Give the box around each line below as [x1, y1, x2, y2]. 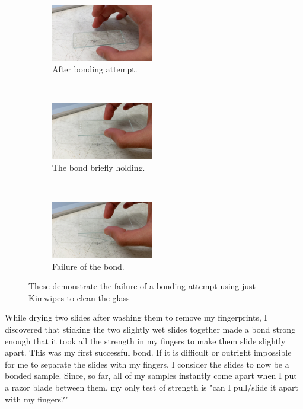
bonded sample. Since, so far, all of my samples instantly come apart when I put [5, 369, 297, 382]
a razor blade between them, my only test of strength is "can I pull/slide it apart [5, 381, 298, 393]
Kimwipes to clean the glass [28, 291, 130, 303]
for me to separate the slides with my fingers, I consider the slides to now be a [5, 357, 289, 370]
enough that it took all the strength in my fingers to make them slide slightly [5, 334, 286, 347]
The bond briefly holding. [52, 161, 145, 174]
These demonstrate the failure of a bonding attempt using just [28, 280, 256, 292]
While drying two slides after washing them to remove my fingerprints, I [5, 311, 267, 324]
